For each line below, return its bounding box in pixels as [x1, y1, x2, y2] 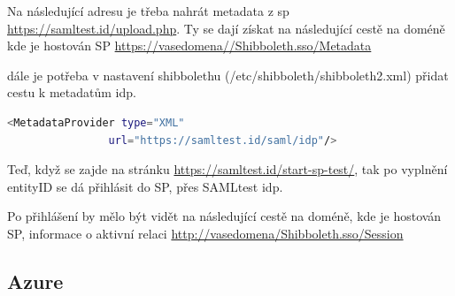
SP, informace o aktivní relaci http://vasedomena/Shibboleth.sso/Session [7, 224, 404, 242]
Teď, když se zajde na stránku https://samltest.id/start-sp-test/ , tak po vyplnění [7, 160, 448, 178]
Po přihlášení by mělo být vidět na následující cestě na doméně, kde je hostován [7, 207, 442, 225]
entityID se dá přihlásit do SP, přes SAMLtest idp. [7, 177, 283, 195]
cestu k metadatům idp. [7, 83, 136, 102]
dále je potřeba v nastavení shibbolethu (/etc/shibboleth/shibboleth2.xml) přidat [7, 65, 449, 84]
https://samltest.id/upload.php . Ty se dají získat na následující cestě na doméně [7, 19, 445, 37]
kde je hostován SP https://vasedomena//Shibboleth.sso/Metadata [7, 36, 372, 55]
